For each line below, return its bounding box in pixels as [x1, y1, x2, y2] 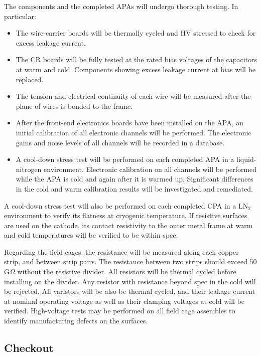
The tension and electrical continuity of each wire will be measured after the [16, 91, 251, 101]
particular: [4, 11, 36, 21]
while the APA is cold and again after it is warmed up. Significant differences [16, 173, 253, 184]
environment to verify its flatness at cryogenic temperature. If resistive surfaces [4, 210, 247, 221]
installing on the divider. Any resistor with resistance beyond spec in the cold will [4, 276, 256, 286]
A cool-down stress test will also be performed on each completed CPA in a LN [4, 200, 248, 211]
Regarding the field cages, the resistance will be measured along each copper [4, 246, 239, 257]
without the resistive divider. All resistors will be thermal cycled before [17, 266, 236, 277]
